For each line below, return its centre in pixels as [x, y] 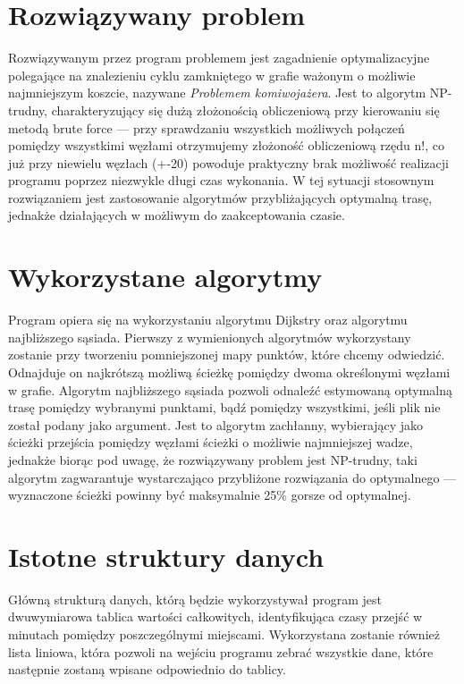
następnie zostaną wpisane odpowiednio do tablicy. [147, 669]
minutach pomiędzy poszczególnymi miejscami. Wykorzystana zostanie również [224, 634]
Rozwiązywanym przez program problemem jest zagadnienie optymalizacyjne [219, 58]
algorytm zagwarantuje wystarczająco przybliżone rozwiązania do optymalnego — [232, 477]
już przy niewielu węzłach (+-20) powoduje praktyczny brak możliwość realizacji [228, 162]
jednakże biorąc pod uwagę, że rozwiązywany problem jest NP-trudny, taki [213, 459]
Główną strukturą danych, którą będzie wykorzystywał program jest [195, 599]
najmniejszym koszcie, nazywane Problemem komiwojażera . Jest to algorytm [217, 93]
